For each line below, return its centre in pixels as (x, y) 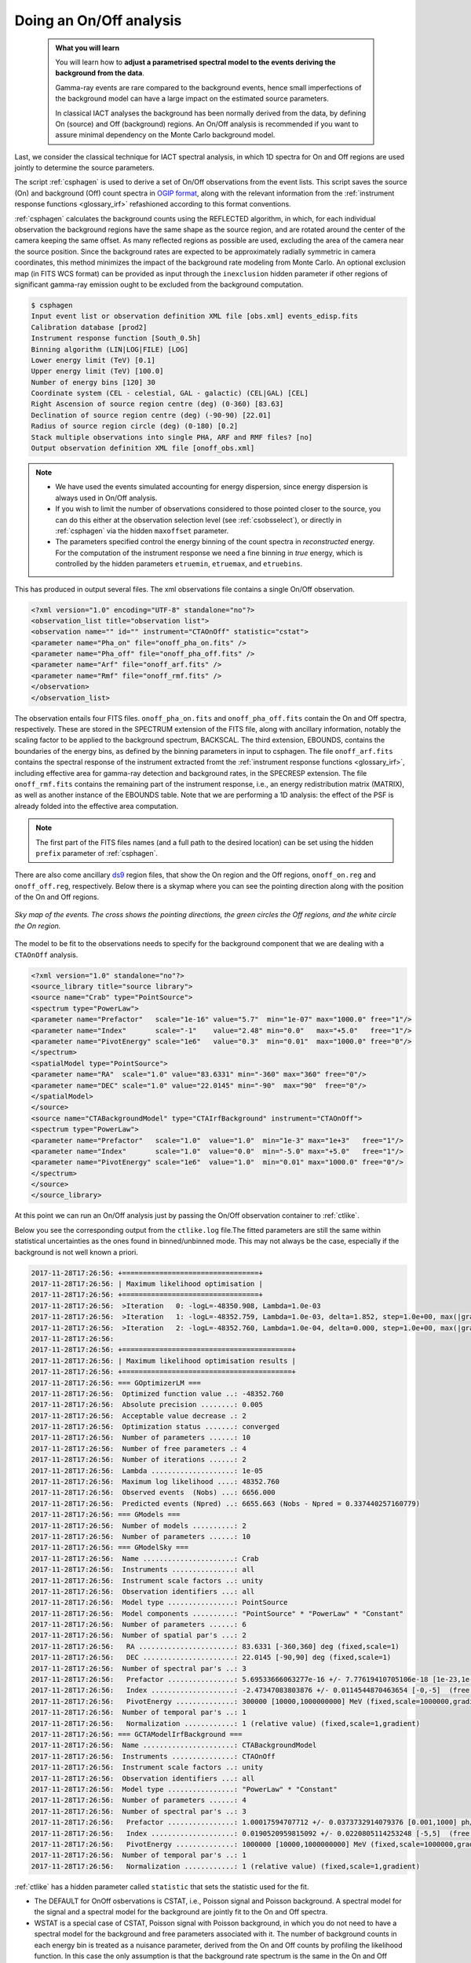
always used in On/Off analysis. (106, 498)
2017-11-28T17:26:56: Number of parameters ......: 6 (139, 1625)
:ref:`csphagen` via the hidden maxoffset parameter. (142, 531)
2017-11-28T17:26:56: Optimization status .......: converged (155, 1427)
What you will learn (88, 48)
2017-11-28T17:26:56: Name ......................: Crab (145, 1558)
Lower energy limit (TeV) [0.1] (93, 360)
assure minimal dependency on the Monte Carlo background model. (165, 135)
